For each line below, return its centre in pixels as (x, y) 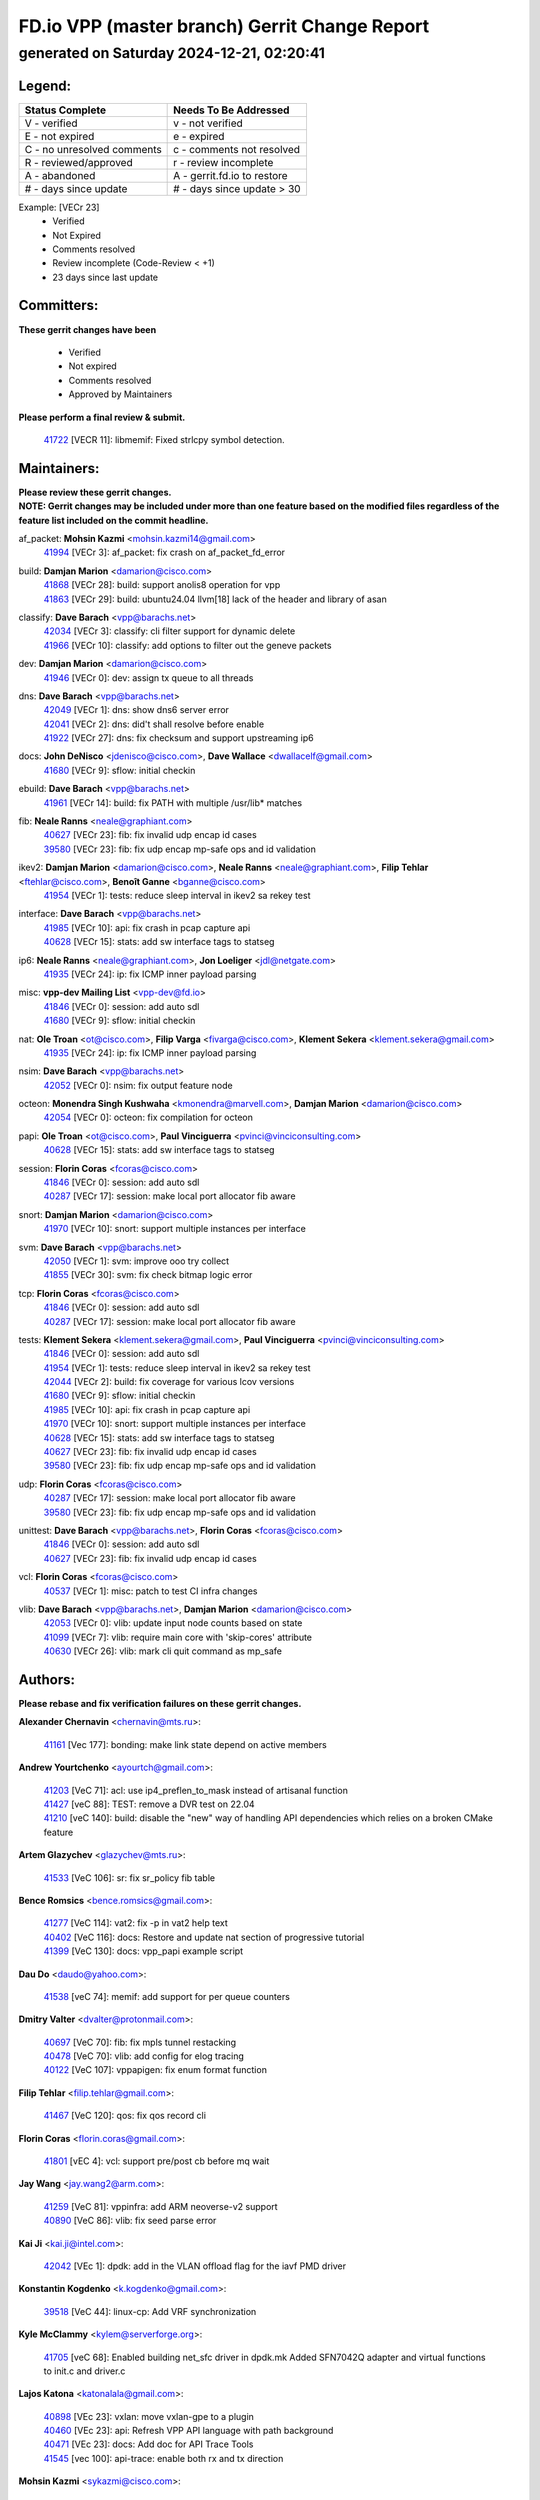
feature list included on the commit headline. (113, 520)
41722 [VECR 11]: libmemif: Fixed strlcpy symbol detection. (164, 439)
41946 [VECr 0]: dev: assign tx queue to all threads (148, 677)
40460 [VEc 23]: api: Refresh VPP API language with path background (188, 2431)
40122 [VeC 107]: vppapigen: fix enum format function (155, 2070)
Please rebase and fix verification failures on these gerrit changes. (160, 1704)
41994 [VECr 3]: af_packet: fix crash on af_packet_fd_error (164, 552)
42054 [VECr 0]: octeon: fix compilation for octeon (148, 1117)
